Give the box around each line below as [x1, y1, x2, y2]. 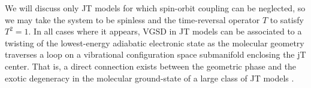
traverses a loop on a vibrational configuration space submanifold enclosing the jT [5, 48, 306, 61]
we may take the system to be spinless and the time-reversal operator [5, 13, 260, 26]
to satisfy [270, 13, 304, 26]
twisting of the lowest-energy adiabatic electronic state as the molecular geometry [5, 36, 304, 49]
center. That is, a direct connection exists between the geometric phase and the [5, 59, 297, 72]
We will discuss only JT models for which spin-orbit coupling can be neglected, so [5, 2, 306, 14]
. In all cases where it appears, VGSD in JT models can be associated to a [28, 25, 302, 37]
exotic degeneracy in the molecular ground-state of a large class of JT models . [5, 71, 294, 84]
